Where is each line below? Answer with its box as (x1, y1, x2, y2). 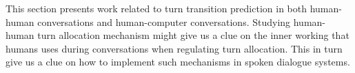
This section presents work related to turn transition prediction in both (6, 1, 307, 15)
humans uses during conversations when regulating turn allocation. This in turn (6, 41, 343, 55)
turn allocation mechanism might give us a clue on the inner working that (37, 28, 349, 42)
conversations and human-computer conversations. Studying (37, 14, 291, 29)
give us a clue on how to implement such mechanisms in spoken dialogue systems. (6, 55, 350, 69)
